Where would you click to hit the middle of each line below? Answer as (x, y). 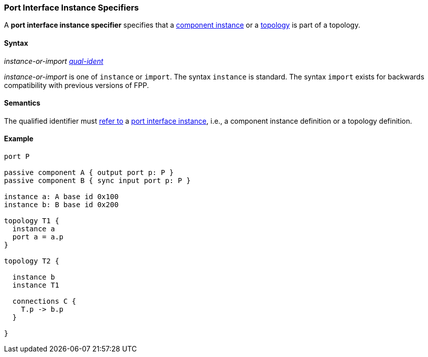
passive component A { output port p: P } (89, 173)
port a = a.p (38, 237)
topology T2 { (32, 261)
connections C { (44, 301)
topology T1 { (32, 221)
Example (19, 139)
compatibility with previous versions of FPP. (77, 85)
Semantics (22, 103)
